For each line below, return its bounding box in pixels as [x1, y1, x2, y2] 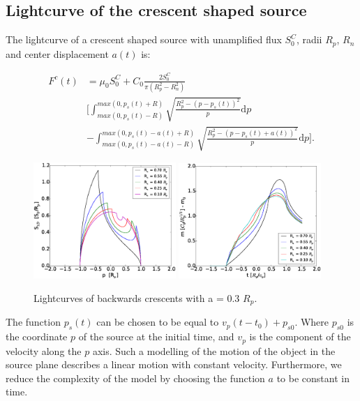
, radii [296, 32, 322, 47]
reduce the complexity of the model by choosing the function [6, 370, 265, 385]
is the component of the [249, 329, 351, 344]
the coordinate [6, 329, 68, 344]
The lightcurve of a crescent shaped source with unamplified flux [6, 32, 282, 47]
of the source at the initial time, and [78, 329, 234, 344]
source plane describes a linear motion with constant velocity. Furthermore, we [6, 357, 342, 372]
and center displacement [6, 46, 109, 61]
